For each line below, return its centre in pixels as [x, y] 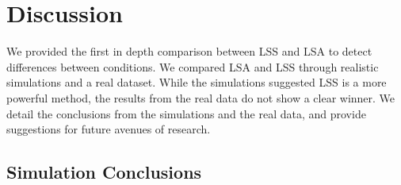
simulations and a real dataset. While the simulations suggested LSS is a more [197, 82]
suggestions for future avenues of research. [109, 129]
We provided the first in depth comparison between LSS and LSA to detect [189, 51]
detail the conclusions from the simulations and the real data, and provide [186, 113]
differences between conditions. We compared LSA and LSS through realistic [193, 66]
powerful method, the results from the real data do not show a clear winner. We [201, 97]
